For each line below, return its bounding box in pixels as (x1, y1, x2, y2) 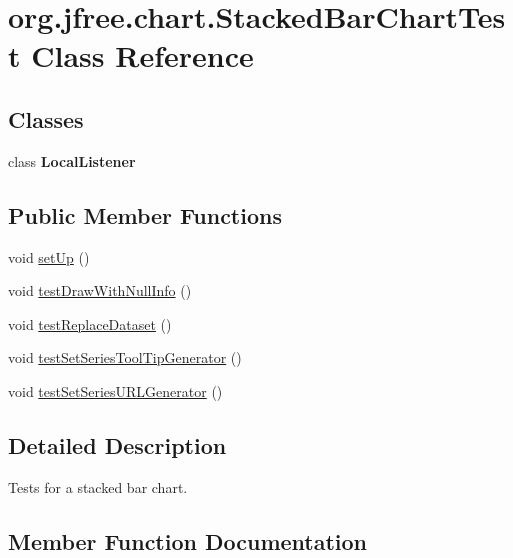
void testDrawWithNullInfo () (8, 280, 192, 301)
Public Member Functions (8, 199, 282, 230)
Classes (8, 103, 84, 134)
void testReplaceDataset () (8, 313, 172, 334)
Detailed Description (8, 429, 227, 460)
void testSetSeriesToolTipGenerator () (8, 347, 242, 368)
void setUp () (8, 246, 90, 267)
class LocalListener (8, 150, 136, 171)
